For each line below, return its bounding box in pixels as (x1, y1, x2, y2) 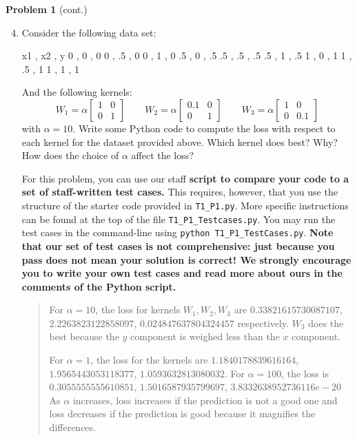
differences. (49, 420, 96, 434)
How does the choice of (21, 148, 119, 163)
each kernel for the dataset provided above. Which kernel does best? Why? (21, 134, 338, 149)
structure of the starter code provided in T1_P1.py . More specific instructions (21, 198, 349, 212)
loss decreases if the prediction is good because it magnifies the (49, 406, 316, 421)
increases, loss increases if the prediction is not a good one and (72, 392, 338, 407)
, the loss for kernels (95, 302, 181, 317)
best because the (49, 329, 119, 344)
